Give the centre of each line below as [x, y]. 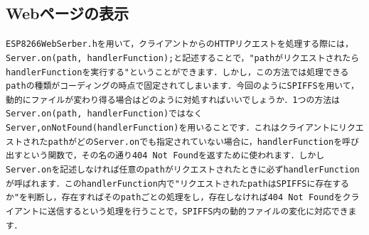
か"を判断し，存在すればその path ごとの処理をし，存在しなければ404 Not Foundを [174, 198]
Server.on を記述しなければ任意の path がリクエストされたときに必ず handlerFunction [183, 170]
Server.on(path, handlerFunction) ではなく [104, 114]
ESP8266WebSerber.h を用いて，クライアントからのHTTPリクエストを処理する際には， [180, 44]
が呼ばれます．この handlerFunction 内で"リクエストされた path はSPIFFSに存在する [177, 184]
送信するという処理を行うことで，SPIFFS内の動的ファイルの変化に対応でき [198, 212]
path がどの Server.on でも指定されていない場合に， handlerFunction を [195, 142]
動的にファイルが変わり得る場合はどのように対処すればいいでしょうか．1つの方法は [173, 100]
